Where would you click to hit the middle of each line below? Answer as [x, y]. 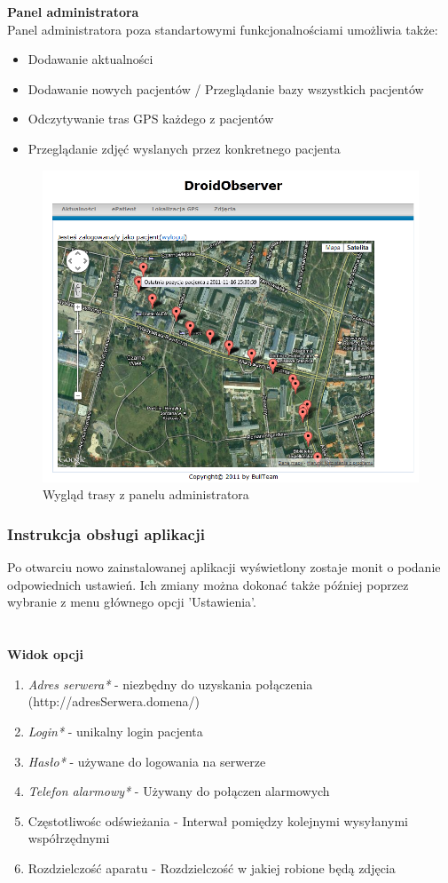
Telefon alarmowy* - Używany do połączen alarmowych [179, 791]
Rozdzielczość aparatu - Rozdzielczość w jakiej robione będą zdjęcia [212, 867]
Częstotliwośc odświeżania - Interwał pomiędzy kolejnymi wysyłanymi [218, 820]
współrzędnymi [69, 838]
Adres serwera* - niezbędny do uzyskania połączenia [170, 684]
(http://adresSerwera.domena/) [114, 701]
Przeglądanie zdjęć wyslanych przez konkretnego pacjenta [184, 148]
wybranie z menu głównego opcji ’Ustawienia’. [132, 602]
